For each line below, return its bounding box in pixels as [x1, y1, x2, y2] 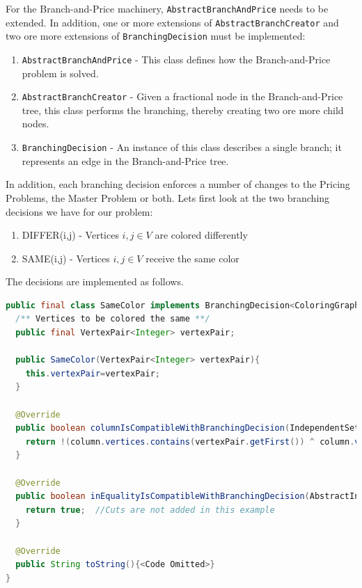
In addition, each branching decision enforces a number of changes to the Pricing [6, 177, 350, 191]
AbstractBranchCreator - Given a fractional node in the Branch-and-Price [22, 89, 343, 104]
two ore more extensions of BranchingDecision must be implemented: [6, 29, 306, 43]
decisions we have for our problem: [6, 204, 153, 218]
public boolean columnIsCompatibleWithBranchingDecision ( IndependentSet [15, 423, 360, 434]
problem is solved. [22, 65, 99, 80]
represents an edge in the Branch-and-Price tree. [22, 153, 229, 168]
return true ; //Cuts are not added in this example [25, 504, 275, 515]
